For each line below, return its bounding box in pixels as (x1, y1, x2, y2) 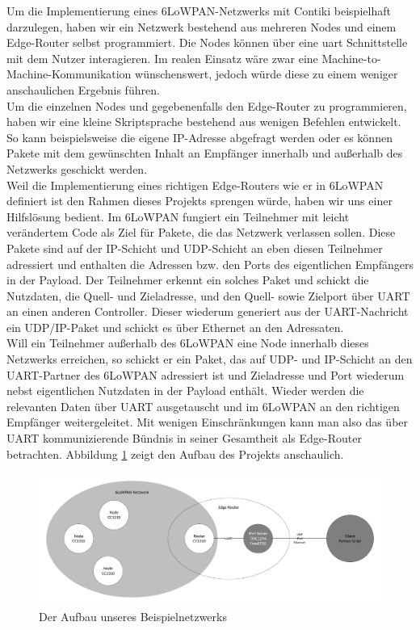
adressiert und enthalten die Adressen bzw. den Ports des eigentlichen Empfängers (6, 255, 414, 272)
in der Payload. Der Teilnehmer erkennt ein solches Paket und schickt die (6, 271, 369, 288)
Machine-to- (321, 49, 381, 66)
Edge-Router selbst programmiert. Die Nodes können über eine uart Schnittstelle (6, 34, 408, 51)
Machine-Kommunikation (6, 65, 132, 82)
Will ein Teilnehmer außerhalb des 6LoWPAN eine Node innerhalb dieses (6, 334, 369, 351)
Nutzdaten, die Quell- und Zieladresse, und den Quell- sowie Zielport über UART (6, 287, 410, 304)
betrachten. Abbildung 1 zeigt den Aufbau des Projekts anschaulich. (6, 445, 344, 462)
